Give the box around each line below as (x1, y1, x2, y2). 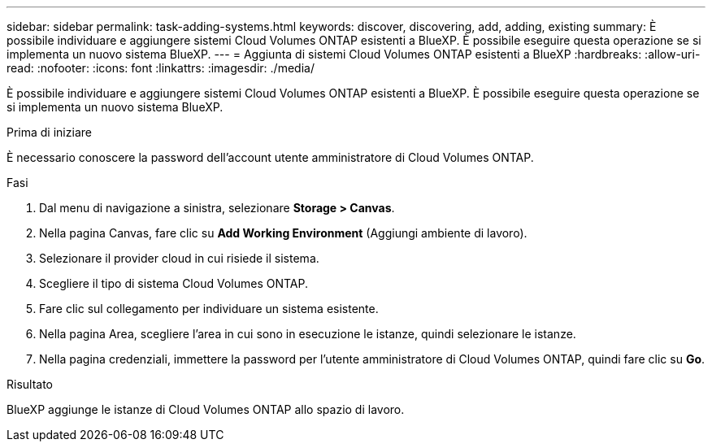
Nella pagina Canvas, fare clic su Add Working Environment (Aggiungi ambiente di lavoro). (39, 226, 527, 240)
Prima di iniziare (7, 125, 92, 139)
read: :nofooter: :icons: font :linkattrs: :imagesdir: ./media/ (7, 61, 315, 75)
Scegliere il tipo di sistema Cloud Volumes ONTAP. (39, 276, 308, 290)
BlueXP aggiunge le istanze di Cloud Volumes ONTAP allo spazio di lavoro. (7, 402, 405, 416)
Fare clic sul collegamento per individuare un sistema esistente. (39, 302, 379, 315)
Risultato (7, 377, 54, 391)
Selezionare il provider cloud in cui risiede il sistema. (39, 251, 319, 265)
